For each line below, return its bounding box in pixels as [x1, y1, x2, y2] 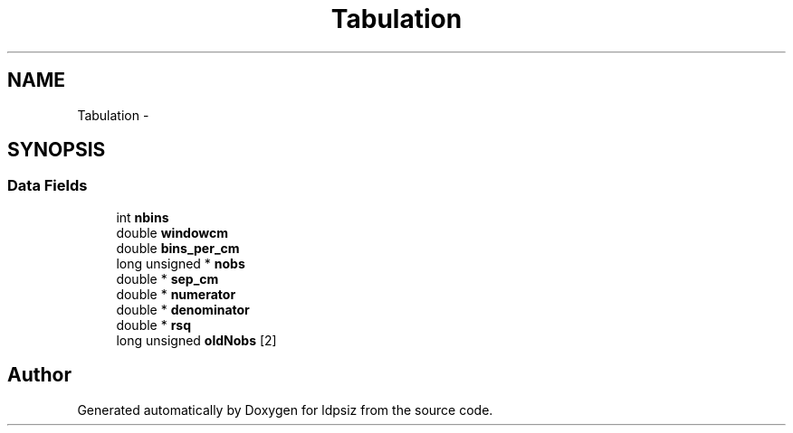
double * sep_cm [116, 270, 219, 287]
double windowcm [116, 224, 229, 240]
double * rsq [116, 316, 192, 333]
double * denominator [116, 301, 250, 317]
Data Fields [7, 176, 88, 195]
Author [7, 363, 72, 387]
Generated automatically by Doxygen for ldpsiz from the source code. [77, 401, 493, 418]
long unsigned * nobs [116, 255, 245, 271]
